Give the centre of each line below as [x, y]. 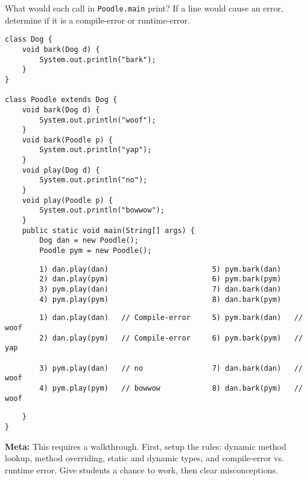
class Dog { [29, 40]
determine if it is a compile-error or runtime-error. [97, 20]
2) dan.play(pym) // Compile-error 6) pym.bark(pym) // [171, 338]
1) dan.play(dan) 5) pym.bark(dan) [160, 269]
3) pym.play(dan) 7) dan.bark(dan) [160, 289]
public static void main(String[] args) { [108, 230]
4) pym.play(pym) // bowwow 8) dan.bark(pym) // [171, 388]
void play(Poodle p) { [67, 200]
